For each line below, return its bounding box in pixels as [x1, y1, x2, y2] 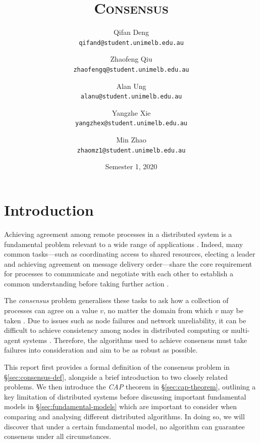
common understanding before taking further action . [4, 278, 169, 288]
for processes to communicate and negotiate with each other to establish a [4, 268, 233, 279]
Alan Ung [116, 80, 146, 91]
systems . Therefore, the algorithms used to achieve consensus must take [23, 334, 247, 345]
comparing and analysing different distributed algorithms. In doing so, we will [4, 411, 245, 421]
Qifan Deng [113, 27, 149, 37]
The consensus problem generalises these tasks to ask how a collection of [4, 295, 229, 306]
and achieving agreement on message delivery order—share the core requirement [4, 258, 252, 269]
